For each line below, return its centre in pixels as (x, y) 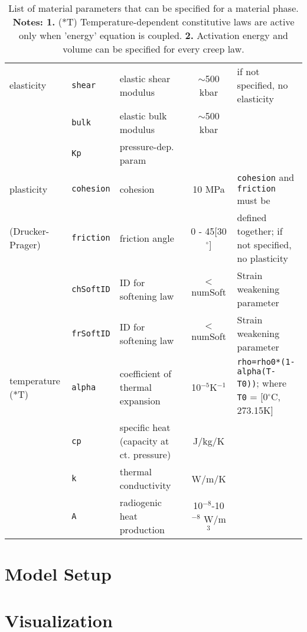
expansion (140, 401)
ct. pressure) (145, 454)
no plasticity (262, 258)
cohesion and (266, 177)
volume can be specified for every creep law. (153, 49)
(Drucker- (29, 231)
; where (272, 383)
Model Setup (58, 574)
